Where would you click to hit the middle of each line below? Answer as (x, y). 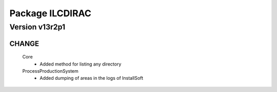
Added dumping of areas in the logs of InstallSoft (92, 78)
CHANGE (24, 43)
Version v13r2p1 (37, 27)
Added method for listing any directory (81, 64)
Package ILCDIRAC (51, 13)
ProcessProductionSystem (51, 71)
